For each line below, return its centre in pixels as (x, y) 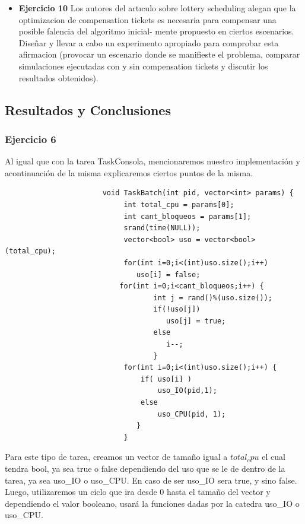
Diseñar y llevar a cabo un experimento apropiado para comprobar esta (149, 42)
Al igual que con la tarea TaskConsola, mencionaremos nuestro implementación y (152, 161)
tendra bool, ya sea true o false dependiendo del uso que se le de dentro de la (145, 468)
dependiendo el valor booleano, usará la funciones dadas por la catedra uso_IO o (152, 503)
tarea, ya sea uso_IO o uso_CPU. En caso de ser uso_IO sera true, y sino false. (151, 480)
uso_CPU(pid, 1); (192, 414)
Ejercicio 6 (31, 139)
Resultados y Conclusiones (88, 109)
